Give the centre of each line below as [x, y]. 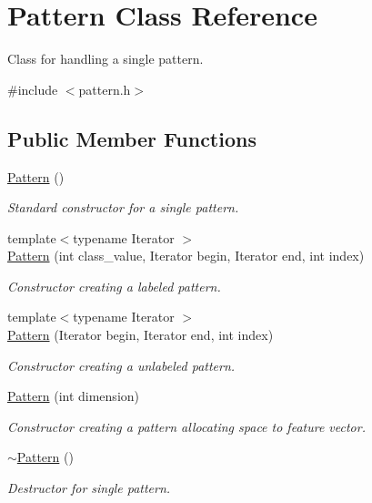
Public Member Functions [132, 138]
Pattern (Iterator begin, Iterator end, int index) [141, 335]
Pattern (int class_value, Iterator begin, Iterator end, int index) [186, 256]
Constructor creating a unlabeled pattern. [121, 365]
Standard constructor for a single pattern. [123, 207]
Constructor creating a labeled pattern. [114, 286]
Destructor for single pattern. [89, 488]
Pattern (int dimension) [74, 396]
